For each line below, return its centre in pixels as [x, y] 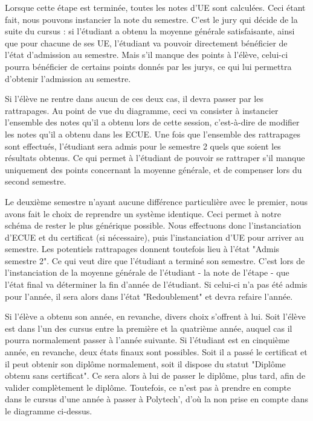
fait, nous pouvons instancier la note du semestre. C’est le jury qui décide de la [151, 19]
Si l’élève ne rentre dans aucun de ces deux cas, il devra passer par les [134, 99]
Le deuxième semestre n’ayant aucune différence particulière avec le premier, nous [156, 201]
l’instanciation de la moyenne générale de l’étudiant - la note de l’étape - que [147, 272]
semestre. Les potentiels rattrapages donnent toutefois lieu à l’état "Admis [142, 249]
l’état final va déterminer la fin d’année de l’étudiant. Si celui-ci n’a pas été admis [156, 284]
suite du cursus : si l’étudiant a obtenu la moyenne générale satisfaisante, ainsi [150, 31]
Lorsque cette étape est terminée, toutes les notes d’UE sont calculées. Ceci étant [155, 7]
